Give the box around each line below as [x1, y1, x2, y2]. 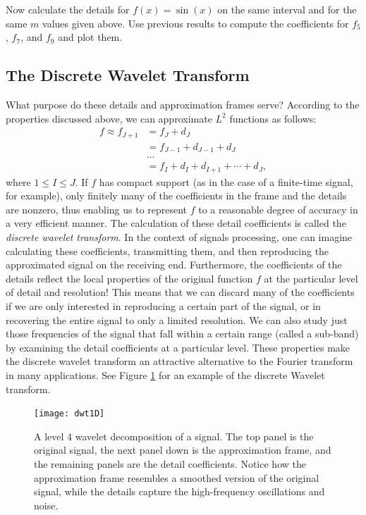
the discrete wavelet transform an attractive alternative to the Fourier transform [6, 354, 353, 368]
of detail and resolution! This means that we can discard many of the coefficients [6, 285, 355, 299]
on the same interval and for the [217, 2, 357, 16]
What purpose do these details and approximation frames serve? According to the [6, 97, 360, 111]
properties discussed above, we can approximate [6, 111, 212, 125]
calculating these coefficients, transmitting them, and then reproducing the [6, 243, 329, 258]
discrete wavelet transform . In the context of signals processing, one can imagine [6, 230, 353, 244]
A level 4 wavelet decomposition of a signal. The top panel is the [34, 428, 314, 443]
